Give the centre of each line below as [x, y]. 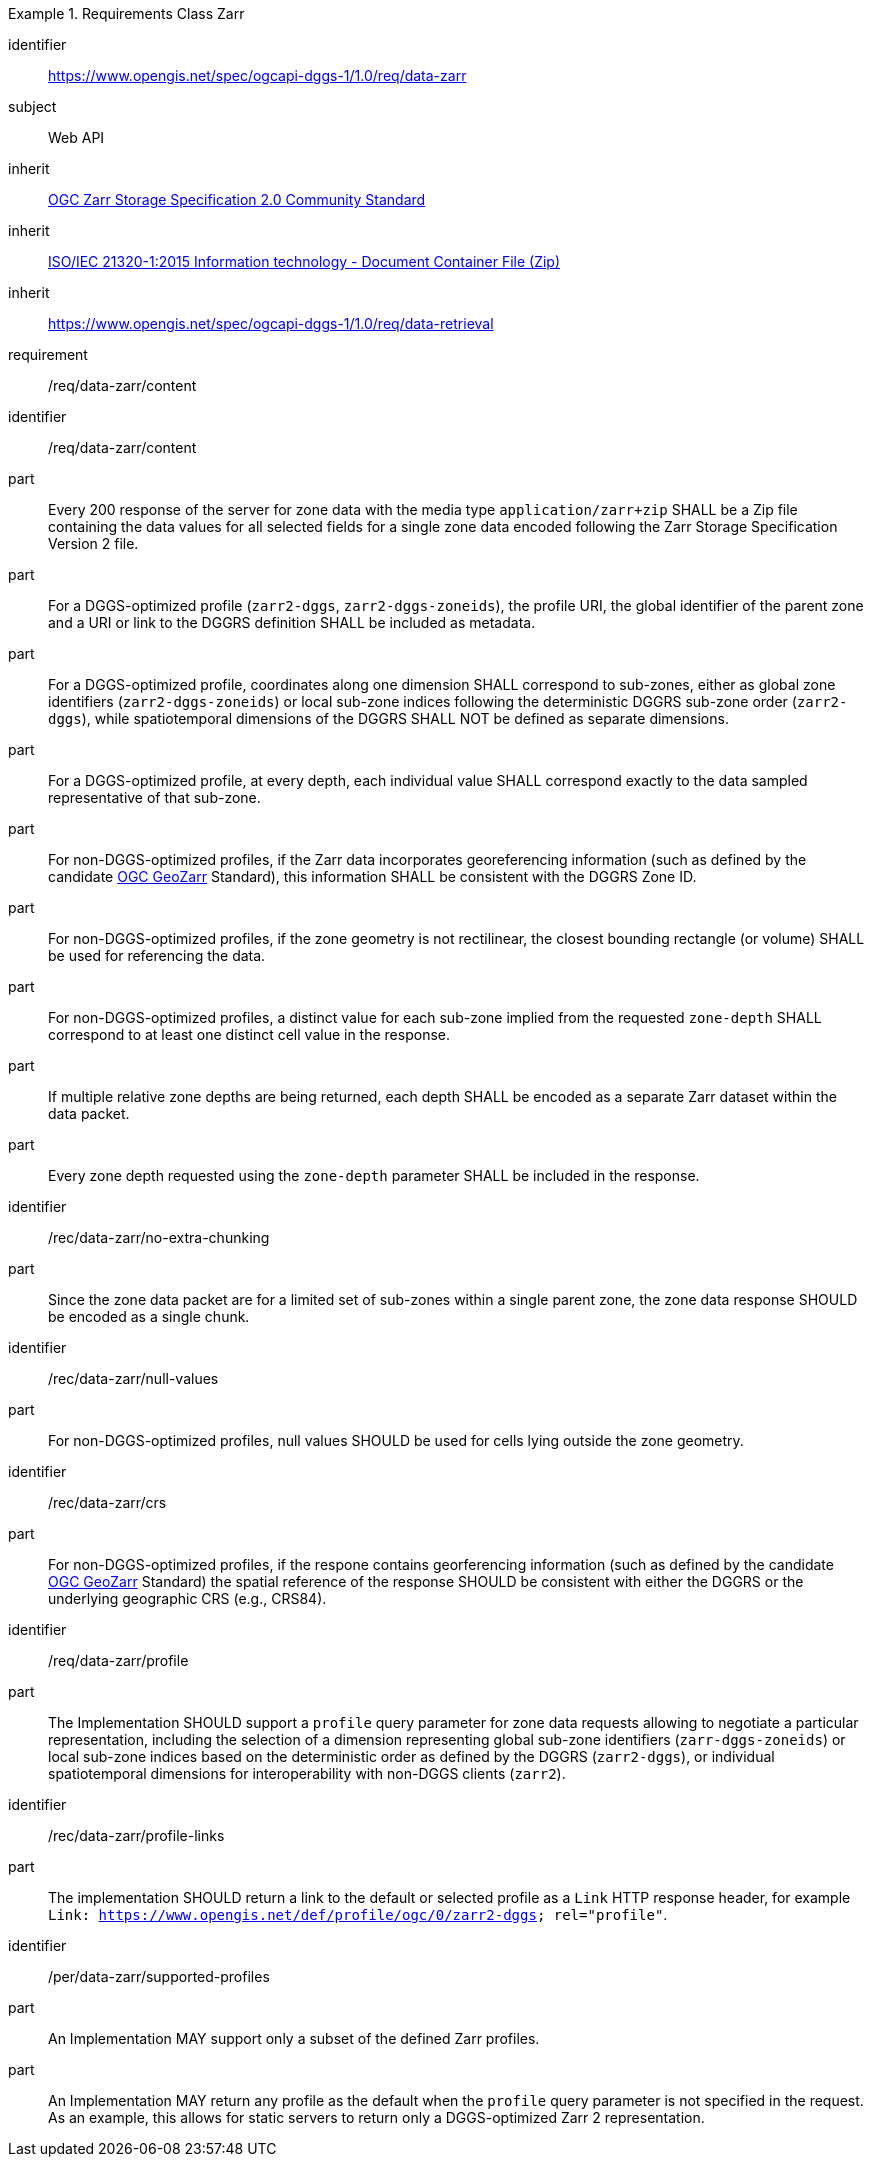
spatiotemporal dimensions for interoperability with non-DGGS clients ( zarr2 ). [307, 1773]
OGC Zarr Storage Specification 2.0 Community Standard [237, 199]
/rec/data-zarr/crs [107, 1502]
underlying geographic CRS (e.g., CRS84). [187, 1598]
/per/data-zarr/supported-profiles [159, 1976]
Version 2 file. [93, 543]
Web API [76, 137]
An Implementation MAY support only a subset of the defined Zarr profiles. [294, 2038]
